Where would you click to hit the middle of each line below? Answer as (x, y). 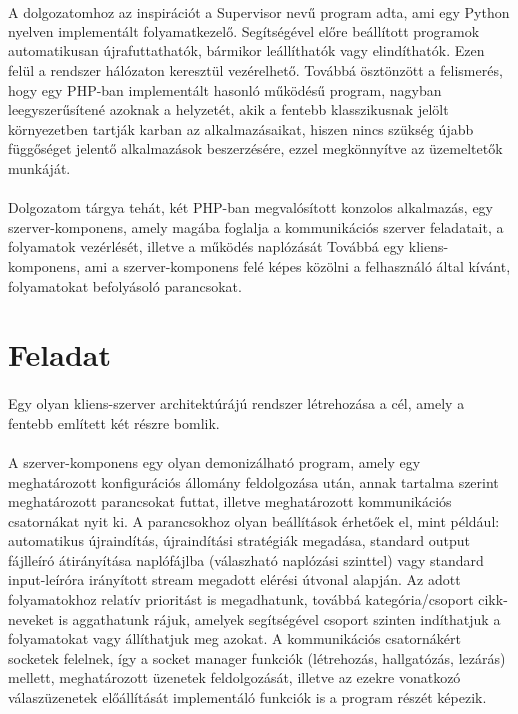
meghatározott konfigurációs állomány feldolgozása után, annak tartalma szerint (253, 481)
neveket (31, 618)
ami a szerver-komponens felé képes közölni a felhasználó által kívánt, (297, 265)
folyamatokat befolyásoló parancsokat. (125, 285)
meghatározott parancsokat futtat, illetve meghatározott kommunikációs (230, 501)
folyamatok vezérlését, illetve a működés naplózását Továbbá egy (206, 246)
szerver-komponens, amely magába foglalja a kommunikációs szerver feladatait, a (256, 226)
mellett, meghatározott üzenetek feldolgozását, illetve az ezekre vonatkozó (234, 677)
